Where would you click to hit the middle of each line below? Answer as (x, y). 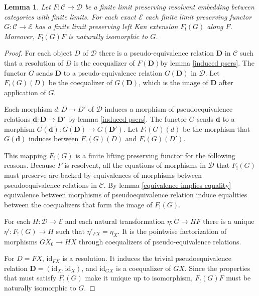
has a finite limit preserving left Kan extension (106, 26)
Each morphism (28, 109)
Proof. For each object (38, 53)
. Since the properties (217, 268)
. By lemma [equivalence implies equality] (167, 185)
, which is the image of (173, 82)
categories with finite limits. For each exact (70, 16)
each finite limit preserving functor (199, 16)
